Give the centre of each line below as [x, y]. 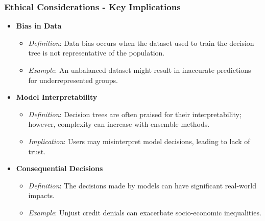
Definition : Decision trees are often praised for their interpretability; [135, 114]
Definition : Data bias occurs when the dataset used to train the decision [141, 43]
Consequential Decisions [59, 168]
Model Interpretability [57, 97]
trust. [37, 151]
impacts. [42, 195]
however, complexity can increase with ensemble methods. [119, 124]
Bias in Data [39, 26]
